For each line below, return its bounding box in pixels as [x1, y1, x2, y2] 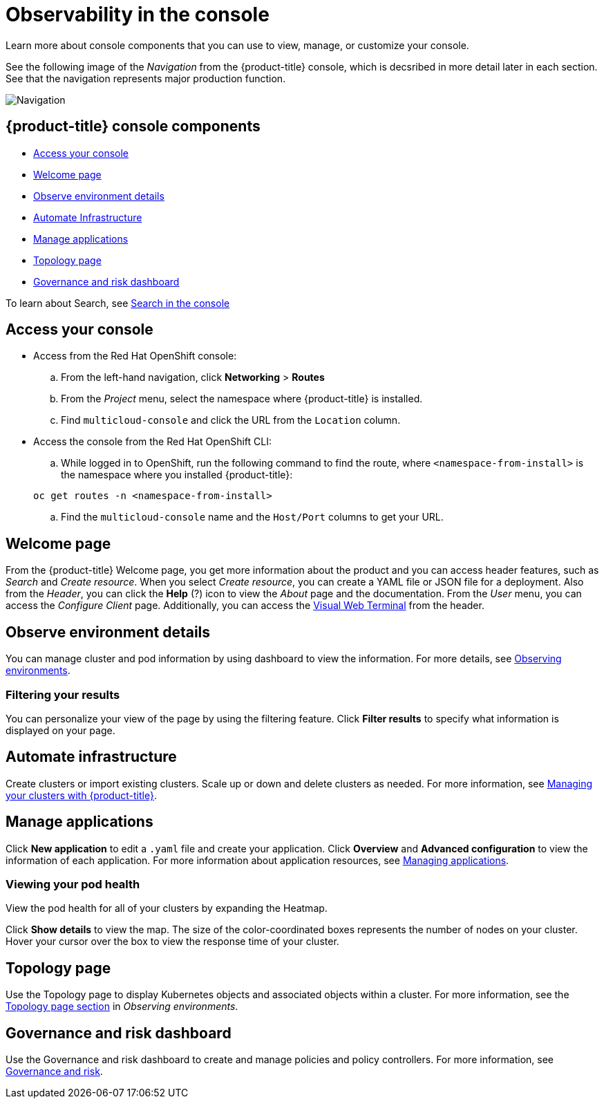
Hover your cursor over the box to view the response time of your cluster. [6, 935, 339, 948]
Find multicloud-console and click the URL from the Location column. [61, 414, 401, 427]
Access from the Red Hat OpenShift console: [33, 350, 237, 362]
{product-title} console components [6, 118, 261, 135]
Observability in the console [6, 3, 270, 26]
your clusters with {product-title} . [6, 789, 157, 801]
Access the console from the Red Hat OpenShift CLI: [33, 436, 272, 448]
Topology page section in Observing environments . [6, 1000, 238, 1013]
